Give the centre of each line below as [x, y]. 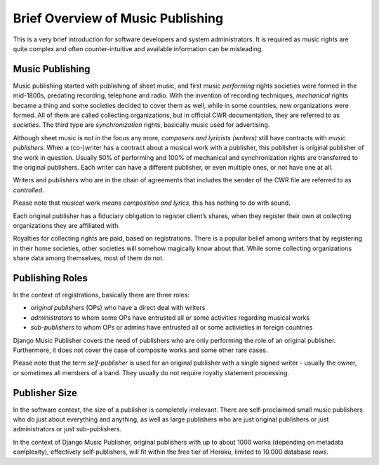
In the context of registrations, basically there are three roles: [101, 295]
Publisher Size [45, 393]
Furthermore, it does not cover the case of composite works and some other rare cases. [140, 350]
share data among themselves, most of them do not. [88, 258]
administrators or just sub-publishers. [67, 429]
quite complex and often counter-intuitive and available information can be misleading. [138, 48]
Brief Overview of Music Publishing [118, 18]
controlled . [29, 190]
